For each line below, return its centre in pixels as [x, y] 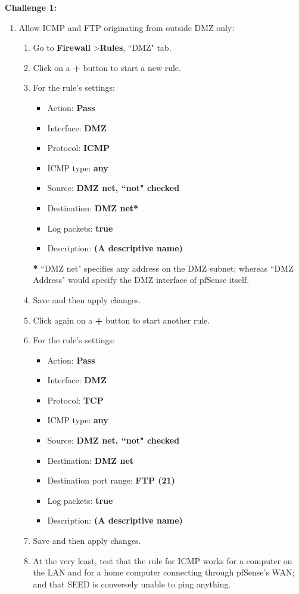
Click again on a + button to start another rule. [122, 320]
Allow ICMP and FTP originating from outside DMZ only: [127, 27]
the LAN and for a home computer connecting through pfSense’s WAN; [164, 572]
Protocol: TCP [75, 400]
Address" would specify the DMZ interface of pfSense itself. [141, 280]
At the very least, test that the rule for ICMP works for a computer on [163, 560]
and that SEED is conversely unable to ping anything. [132, 584]
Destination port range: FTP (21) [111, 480]
